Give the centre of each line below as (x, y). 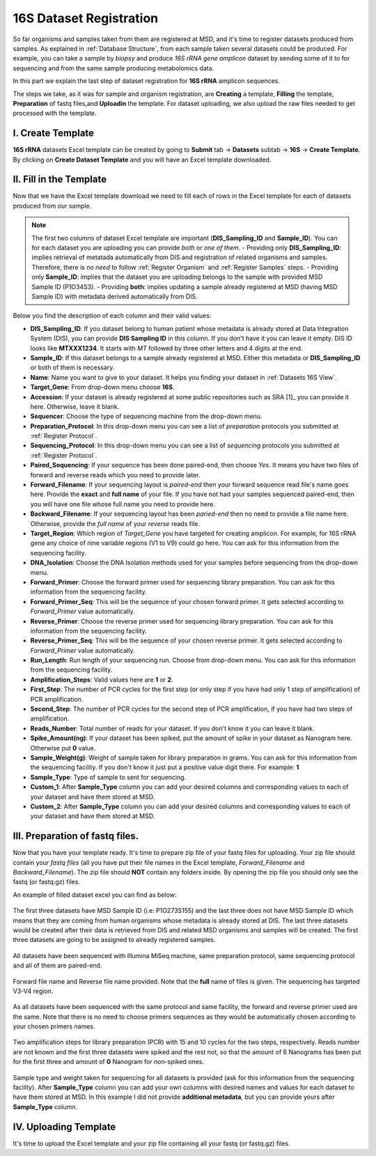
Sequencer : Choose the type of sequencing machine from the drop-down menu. (146, 416)
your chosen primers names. (54, 1026)
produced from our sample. (52, 206)
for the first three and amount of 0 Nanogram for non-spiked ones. (109, 1062)
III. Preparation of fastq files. (76, 836)
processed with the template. (55, 113)
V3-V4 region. (33, 991)
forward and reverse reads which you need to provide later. (115, 475)
